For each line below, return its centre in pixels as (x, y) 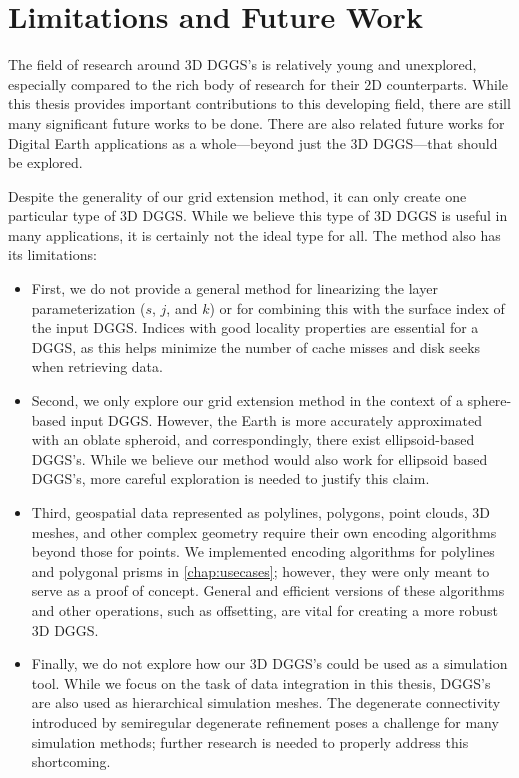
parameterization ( (88, 307)
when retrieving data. (97, 366)
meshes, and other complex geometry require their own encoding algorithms (264, 531)
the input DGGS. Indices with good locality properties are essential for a (255, 327)
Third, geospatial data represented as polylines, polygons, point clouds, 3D (260, 512)
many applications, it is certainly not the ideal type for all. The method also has (254, 234)
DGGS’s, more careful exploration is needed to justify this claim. (230, 478)
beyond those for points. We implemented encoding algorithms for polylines (263, 551)
